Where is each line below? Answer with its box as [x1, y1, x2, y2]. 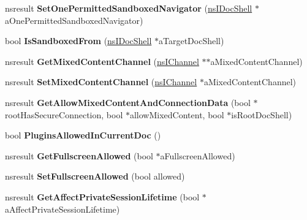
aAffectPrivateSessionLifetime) [5, 202, 120, 215]
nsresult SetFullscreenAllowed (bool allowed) [5, 170, 185, 183]
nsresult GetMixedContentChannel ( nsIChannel [5, 55, 199, 67]
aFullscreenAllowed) [160, 149, 235, 162]
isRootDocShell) [231, 108, 292, 121]
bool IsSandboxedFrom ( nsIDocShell [5, 34, 152, 47]
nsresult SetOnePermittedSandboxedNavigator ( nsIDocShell [5, 2, 252, 14]
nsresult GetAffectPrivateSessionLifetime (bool [5, 190, 200, 203]
